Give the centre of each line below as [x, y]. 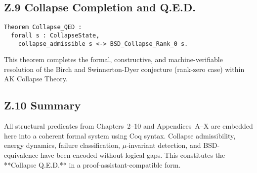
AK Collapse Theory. [36, 79]
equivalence [21, 155]
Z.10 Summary [43, 105]
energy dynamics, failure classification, [62, 145]
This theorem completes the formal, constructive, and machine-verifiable [113, 59]
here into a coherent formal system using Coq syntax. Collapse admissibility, [120, 135]
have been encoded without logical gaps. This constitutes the [133, 155]
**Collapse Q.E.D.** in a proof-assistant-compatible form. [92, 164]
